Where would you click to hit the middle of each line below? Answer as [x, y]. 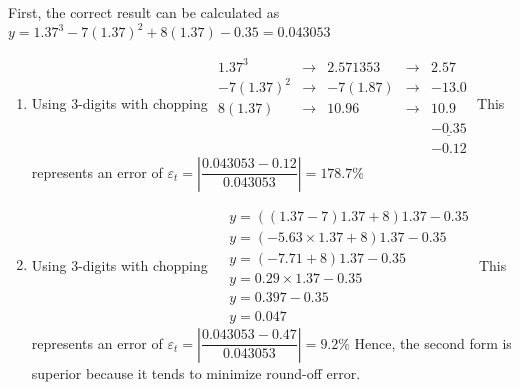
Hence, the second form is [433, 342]
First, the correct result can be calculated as [144, 12]
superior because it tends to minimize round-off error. [196, 372]
